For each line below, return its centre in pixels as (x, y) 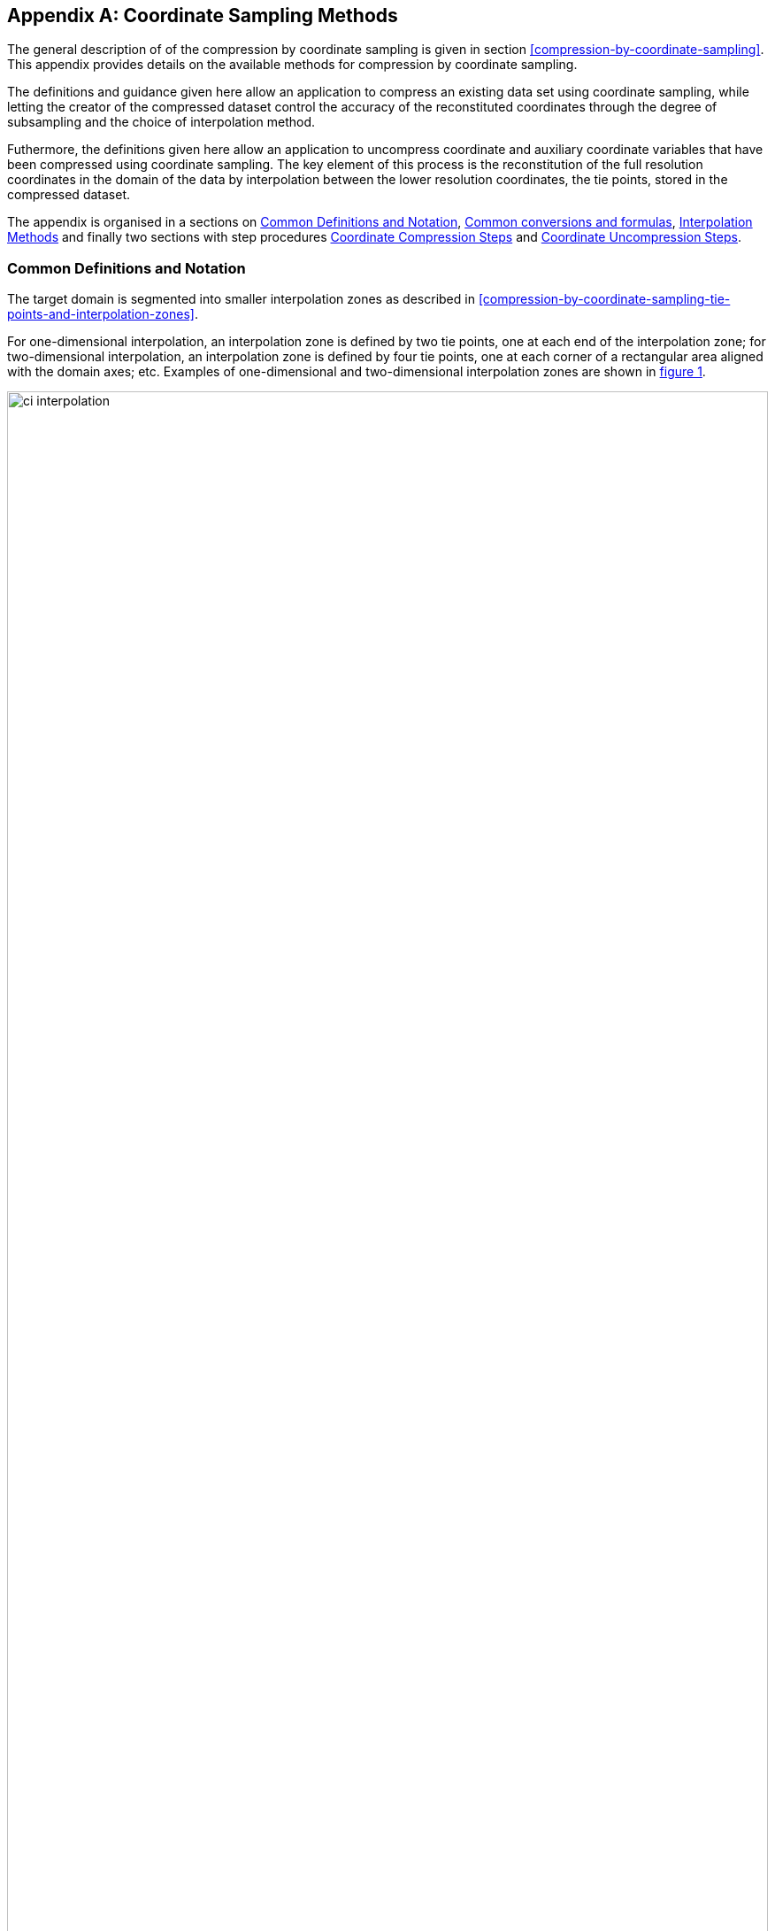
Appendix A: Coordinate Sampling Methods (203, 15)
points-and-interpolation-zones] (101, 314)
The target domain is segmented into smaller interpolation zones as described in (241, 299)
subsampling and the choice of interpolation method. (161, 122)
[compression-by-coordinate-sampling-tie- (604, 299)
